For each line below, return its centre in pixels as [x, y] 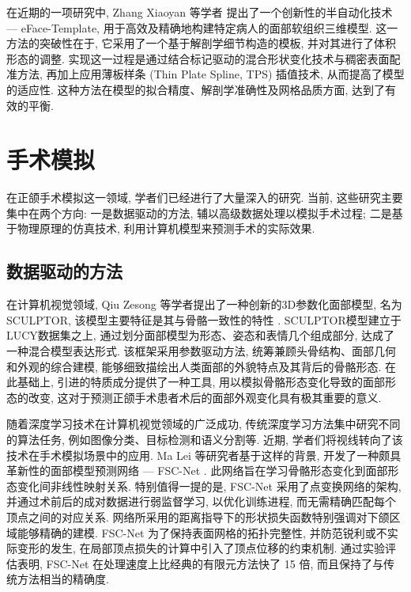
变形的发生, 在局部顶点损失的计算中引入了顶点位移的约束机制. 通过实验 [201, 548]
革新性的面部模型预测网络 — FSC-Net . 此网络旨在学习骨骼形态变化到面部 [197, 471]
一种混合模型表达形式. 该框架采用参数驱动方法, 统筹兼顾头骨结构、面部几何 [202, 351]
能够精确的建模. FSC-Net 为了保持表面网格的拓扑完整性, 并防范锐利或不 [202, 532]
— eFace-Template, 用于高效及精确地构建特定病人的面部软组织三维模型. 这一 [202, 27]
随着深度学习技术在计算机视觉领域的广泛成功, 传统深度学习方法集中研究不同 [204, 424]
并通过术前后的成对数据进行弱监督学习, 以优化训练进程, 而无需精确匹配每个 [202, 501]
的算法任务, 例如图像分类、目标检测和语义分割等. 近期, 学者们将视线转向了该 [205, 440]
